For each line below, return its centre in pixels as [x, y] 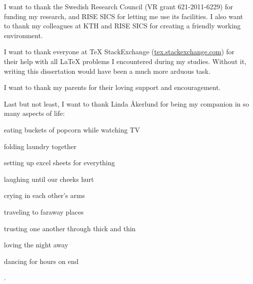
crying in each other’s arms [44, 195]
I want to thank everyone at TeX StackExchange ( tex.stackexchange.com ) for [119, 52]
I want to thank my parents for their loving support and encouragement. [112, 87]
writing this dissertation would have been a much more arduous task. [107, 71]
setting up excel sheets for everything [59, 163]
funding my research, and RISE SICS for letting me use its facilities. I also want [124, 16]
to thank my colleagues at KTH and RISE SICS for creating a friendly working [122, 26]
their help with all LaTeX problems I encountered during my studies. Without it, [125, 61]
